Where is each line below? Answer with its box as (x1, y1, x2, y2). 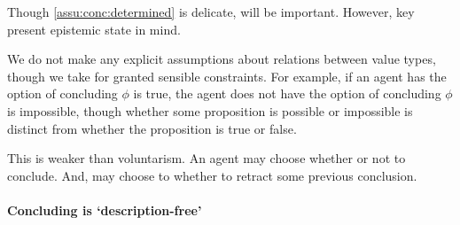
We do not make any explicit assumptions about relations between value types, (7, 50, 436, 68)
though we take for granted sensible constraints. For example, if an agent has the (7, 66, 447, 85)
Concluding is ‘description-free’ (7, 200, 202, 219)
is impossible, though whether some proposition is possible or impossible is (7, 101, 413, 120)
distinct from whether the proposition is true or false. (7, 119, 297, 137)
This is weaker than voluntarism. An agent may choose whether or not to (7, 149, 406, 167)
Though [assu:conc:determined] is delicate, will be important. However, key (7, 3, 415, 20)
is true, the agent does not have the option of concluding (133, 84, 441, 103)
